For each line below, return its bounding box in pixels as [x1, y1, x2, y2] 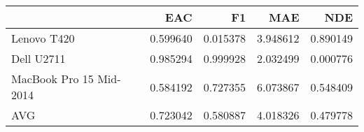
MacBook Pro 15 [11, 71, 94, 87]
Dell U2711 [11, 50, 66, 66]
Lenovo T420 [11, 30, 75, 46]
